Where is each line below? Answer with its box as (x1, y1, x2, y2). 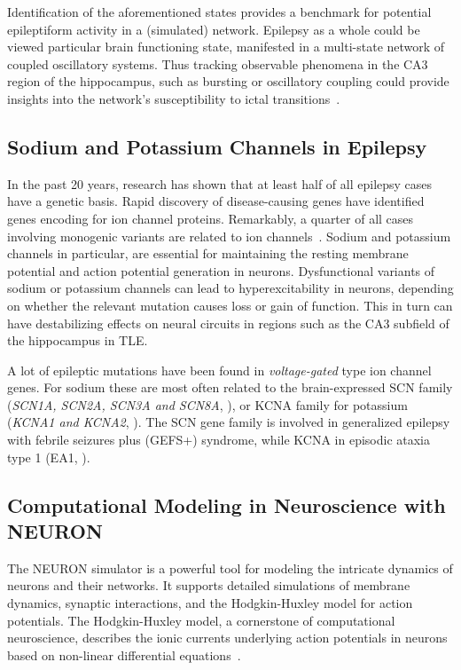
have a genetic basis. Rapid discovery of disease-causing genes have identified (7, 192, 425, 210)
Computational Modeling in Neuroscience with (7, 491, 446, 518)
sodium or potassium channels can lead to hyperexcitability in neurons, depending (7, 279, 454, 297)
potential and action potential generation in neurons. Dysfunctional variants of (7, 261, 435, 280)
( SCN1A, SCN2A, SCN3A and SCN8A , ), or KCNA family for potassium (7, 395, 408, 414)
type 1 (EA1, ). (7, 447, 90, 466)
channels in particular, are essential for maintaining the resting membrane (7, 244, 409, 263)
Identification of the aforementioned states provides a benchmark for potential (7, 3, 432, 20)
